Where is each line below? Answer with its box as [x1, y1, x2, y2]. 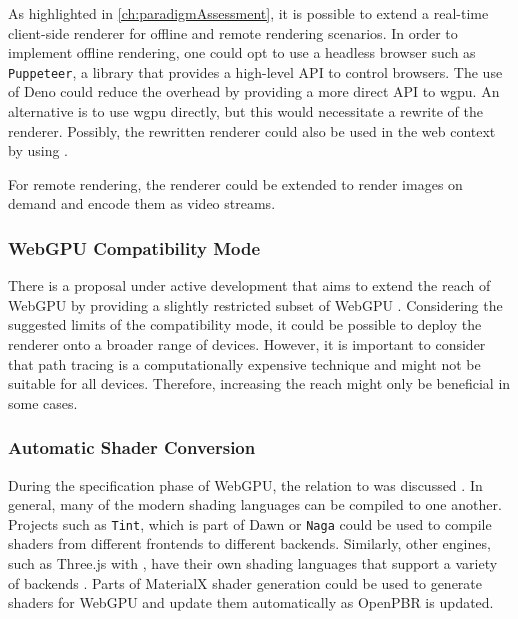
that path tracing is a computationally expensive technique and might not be [8, 353, 481, 374]
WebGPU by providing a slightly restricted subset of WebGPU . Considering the [8, 294, 503, 315]
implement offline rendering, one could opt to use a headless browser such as [8, 42, 476, 63]
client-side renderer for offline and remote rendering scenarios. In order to [8, 22, 458, 43]
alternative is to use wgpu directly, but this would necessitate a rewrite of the [8, 101, 483, 122]
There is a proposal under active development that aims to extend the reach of [8, 275, 491, 296]
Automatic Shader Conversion [8, 435, 256, 460]
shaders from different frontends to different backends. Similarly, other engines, [8, 533, 491, 554]
